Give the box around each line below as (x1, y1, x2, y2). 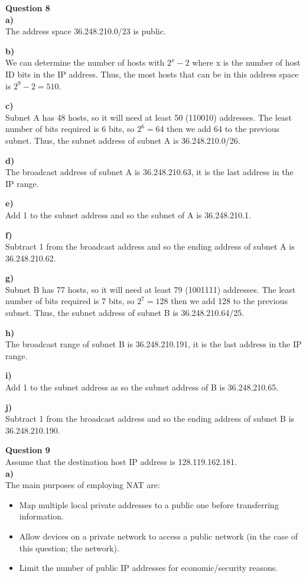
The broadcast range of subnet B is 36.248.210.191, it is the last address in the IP (5, 338, 302, 350)
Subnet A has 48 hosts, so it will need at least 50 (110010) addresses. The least (5, 111, 292, 123)
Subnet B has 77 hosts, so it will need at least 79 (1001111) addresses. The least (5, 283, 296, 295)
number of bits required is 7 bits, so (5, 295, 135, 307)
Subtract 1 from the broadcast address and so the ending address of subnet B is (5, 412, 295, 425)
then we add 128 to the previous (171, 295, 288, 307)
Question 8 (5, 2, 50, 14)
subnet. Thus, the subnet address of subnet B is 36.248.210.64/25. (5, 306, 245, 319)
